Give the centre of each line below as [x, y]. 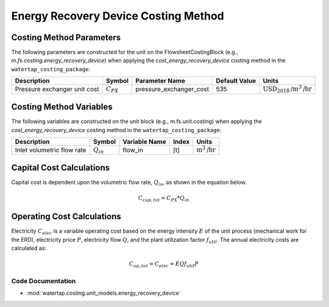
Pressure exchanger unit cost [57, 90]
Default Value [236, 81]
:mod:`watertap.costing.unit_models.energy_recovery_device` [104, 293]
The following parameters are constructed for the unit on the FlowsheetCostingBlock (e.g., [125, 52]
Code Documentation [44, 281]
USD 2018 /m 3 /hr [287, 89]
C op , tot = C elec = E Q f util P [164, 265]
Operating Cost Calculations [66, 217]
